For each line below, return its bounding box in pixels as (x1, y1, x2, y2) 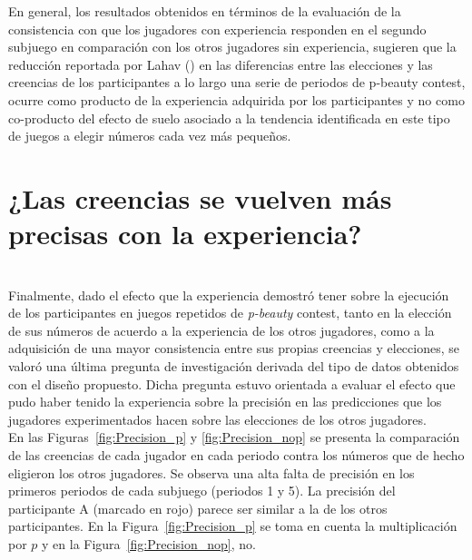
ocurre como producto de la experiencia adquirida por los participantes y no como (8, 90, 465, 109)
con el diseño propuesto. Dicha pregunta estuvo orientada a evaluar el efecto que (8, 374, 456, 393)
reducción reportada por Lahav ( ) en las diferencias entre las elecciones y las (8, 54, 433, 74)
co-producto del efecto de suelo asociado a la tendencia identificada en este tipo (8, 108, 450, 127)
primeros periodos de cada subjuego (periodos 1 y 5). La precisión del (8, 481, 396, 500)
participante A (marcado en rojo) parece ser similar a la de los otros (8, 498, 388, 517)
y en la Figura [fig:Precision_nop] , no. (42, 534, 256, 553)
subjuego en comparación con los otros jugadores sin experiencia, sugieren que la (8, 37, 457, 56)
